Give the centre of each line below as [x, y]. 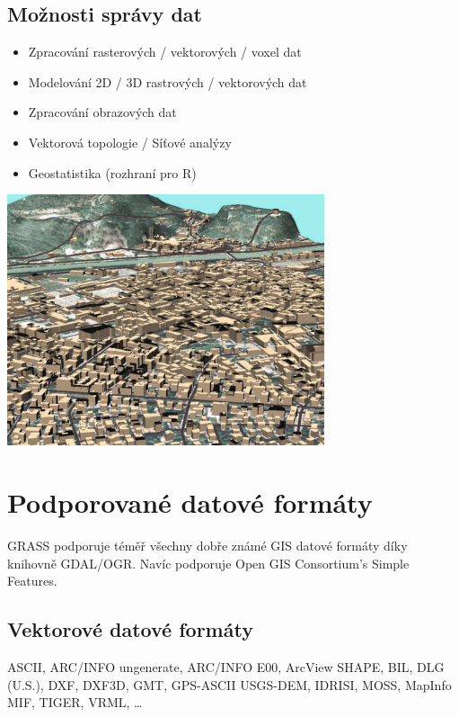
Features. [32, 581]
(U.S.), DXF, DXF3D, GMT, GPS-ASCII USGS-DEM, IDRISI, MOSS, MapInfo [229, 684]
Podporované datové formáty [190, 502]
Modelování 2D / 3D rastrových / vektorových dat [168, 81]
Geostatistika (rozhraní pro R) [112, 172]
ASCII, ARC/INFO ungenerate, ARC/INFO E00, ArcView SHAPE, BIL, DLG [226, 666]
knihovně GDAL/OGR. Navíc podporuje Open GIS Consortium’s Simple [208, 563]
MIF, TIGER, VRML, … [75, 702]
